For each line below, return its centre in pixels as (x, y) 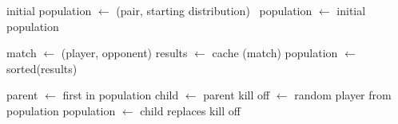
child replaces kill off (190, 110)
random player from (343, 95)
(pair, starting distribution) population (214, 10)
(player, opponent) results (124, 53)
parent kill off (237, 95)
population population (61, 110)
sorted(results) (42, 68)
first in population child (121, 95)
